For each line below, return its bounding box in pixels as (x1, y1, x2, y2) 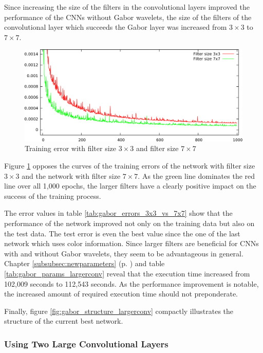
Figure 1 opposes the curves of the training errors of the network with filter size (4, 160, 255, 171)
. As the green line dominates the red (138, 170, 255, 181)
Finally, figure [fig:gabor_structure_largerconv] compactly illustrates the (4, 305, 234, 316)
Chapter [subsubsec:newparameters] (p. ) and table (4, 258, 165, 269)
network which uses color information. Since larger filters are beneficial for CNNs (4, 238, 259, 249)
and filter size (136, 143, 179, 154)
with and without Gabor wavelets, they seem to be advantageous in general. (4, 248, 243, 258)
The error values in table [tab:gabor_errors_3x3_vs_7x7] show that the (4, 208, 233, 218)
